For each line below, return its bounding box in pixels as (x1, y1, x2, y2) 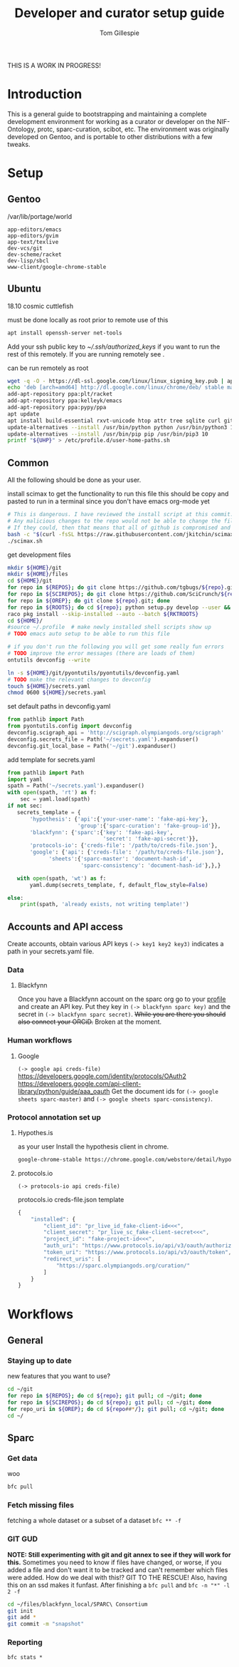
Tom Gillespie (99, 29, 140, 37)
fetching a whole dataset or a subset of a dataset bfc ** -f (7, 1517, 181, 1525)
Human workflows (7, 1035, 73, 1045)
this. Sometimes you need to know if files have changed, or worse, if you (7, 1558, 222, 1566)
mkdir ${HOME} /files (7, 570, 69, 578)
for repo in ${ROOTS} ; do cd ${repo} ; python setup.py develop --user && (7, 604, 231, 611)
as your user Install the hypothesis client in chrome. (17, 1142, 169, 1151)
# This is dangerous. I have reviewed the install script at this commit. (7, 511, 234, 518)
